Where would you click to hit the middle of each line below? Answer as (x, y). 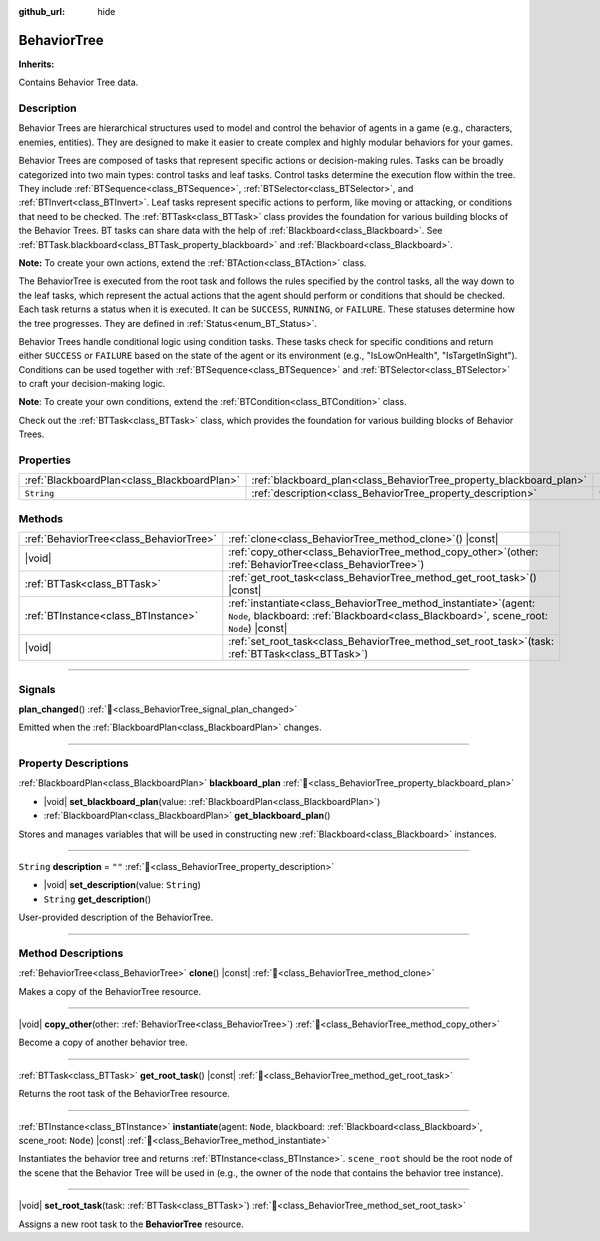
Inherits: (36, 64)
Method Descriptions (71, 953)
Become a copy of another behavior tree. (103, 1042)
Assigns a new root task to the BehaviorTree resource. (131, 1224)
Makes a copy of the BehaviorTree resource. (110, 991)
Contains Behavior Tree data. (78, 82)
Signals (37, 689)
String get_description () (97, 899)
